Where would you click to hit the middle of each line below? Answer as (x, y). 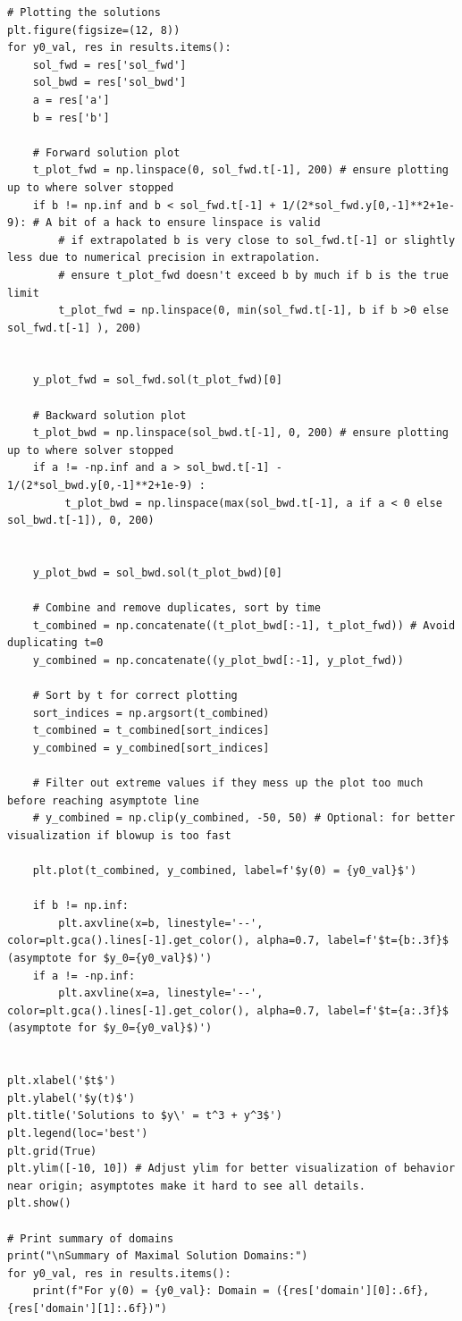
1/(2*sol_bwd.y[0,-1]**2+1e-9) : (106, 486)
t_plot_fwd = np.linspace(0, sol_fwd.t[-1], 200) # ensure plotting (240, 170)
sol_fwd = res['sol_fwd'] (109, 65)
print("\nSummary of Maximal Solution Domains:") (158, 1256)
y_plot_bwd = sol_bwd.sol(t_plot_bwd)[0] (157, 573)
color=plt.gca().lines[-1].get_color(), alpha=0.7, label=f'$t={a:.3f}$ (228, 1010)
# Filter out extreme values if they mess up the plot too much (228, 783)
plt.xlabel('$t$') (62, 1081)
